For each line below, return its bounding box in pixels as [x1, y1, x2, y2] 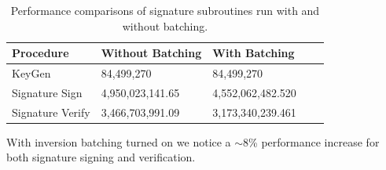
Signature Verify [12, 103, 90, 120]
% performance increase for [248, 133, 380, 150]
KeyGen [12, 65, 51, 81]
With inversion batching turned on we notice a [6, 133, 231, 150]
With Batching [212, 45, 295, 61]
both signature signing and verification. [6, 149, 196, 165]
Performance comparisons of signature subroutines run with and [10, 2, 320, 18]
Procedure [12, 45, 69, 61]
